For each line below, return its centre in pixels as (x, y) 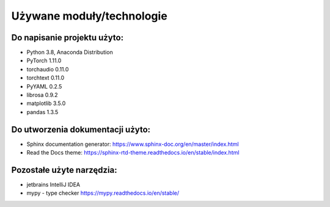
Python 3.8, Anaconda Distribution (70, 53)
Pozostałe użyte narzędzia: (64, 170)
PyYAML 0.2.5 (44, 86)
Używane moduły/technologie (89, 16)
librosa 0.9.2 (42, 95)
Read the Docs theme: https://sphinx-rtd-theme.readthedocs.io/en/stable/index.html (133, 153)
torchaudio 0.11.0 (48, 69)
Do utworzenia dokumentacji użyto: (81, 129)
